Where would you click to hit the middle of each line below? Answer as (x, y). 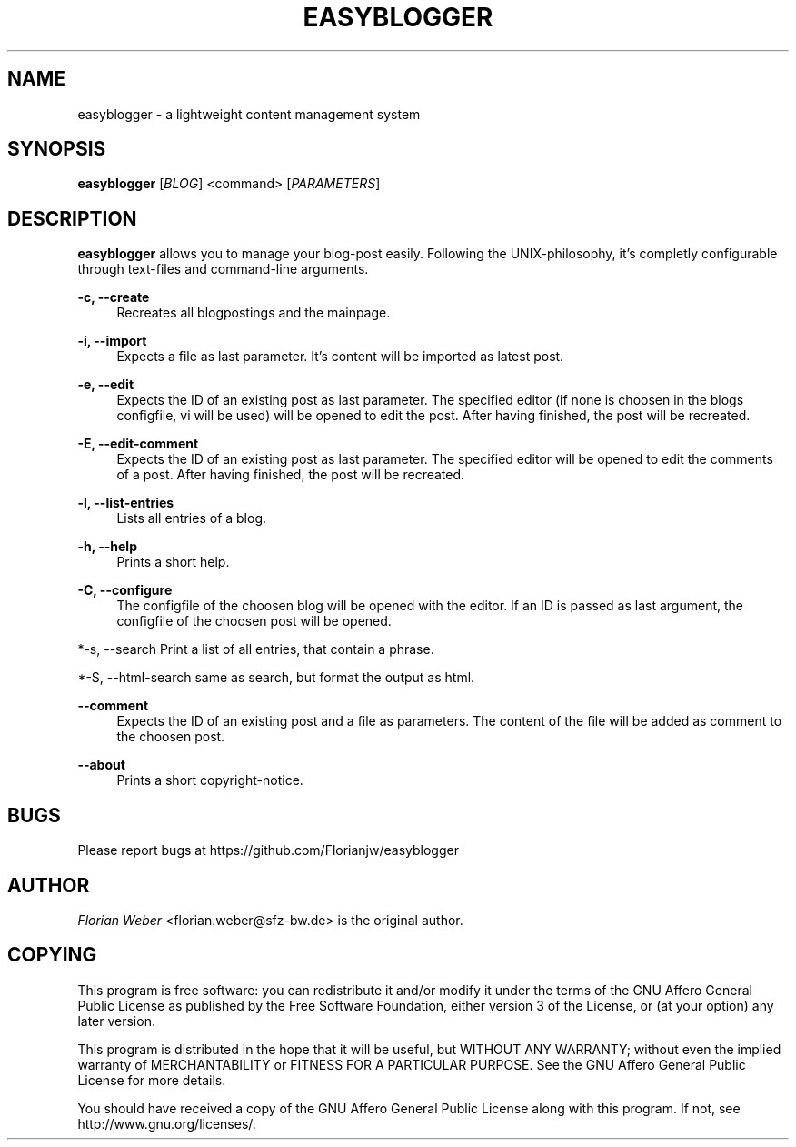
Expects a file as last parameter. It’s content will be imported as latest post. (340, 357)
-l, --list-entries (126, 503)
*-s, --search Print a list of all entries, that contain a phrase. (256, 649)
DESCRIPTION (72, 218)
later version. (116, 1021)
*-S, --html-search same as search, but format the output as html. (276, 678)
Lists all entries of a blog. (192, 518)
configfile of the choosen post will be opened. (254, 621)
